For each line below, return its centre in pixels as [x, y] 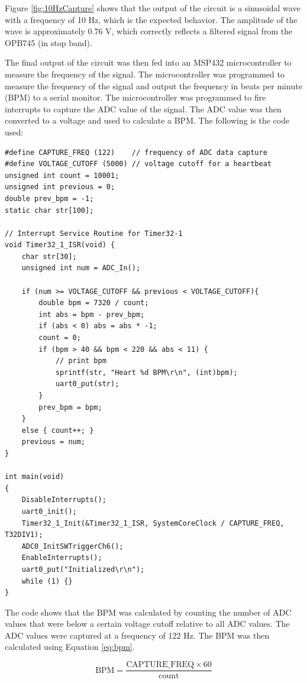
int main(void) [35, 477]
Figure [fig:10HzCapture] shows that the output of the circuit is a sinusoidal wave [153, 8]
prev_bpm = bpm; [70, 407]
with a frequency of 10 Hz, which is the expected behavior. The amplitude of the [151, 19]
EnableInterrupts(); [62, 558]
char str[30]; [49, 256]
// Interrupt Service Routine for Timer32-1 [94, 233]
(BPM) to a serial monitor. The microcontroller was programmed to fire [135, 97]
